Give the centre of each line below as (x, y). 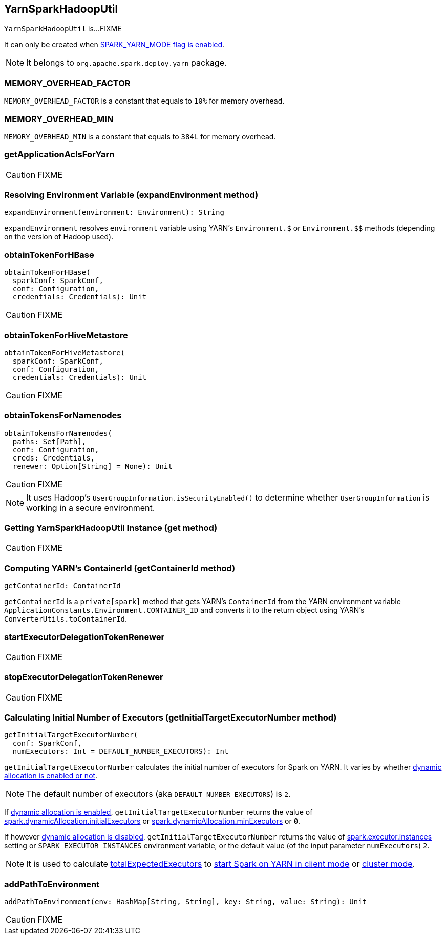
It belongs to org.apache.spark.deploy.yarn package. (126, 63)
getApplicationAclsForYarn (59, 155)
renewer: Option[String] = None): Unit (92, 466)
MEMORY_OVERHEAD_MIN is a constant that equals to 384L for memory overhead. (140, 136)
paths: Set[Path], (49, 441)
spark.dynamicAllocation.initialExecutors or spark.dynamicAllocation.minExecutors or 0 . (152, 821)
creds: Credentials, (54, 458)
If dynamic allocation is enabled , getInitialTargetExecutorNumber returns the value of (158, 812)
